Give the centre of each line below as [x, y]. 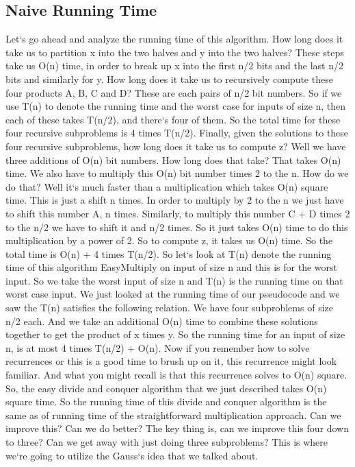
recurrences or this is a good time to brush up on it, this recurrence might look [171, 361]
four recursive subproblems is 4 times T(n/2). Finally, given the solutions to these [177, 133]
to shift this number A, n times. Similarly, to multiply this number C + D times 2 [178, 213]
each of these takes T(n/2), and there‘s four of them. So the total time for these [173, 119]
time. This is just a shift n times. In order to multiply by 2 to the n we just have [175, 200]
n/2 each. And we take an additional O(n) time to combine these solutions [162, 321]
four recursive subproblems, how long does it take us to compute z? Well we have [176, 146]
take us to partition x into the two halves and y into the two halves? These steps [175, 52]
